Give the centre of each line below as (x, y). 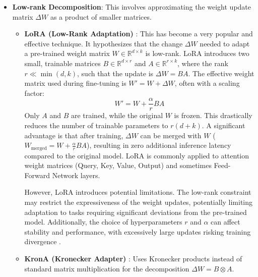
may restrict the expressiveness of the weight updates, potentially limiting (139, 202)
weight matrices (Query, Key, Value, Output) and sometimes (118, 165)
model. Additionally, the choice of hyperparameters (103, 222)
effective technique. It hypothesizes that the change (104, 43)
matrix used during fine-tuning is (75, 83)
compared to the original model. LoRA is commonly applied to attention (137, 155)
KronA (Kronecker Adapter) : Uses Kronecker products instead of (133, 258)
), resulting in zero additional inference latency (159, 145)
